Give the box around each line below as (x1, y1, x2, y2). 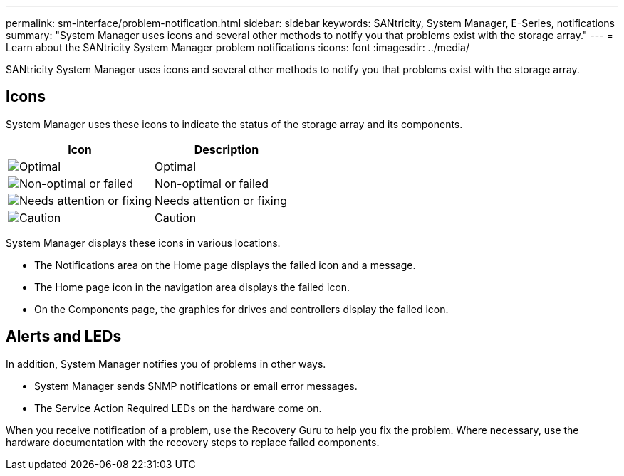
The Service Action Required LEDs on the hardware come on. (34, 401, 322, 414)
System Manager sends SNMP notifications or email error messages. (34, 379, 358, 392)
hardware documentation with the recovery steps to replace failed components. (6, 435, 380, 448)
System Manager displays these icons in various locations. (6, 236, 281, 249)
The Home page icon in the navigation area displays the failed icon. (34, 280, 350, 293)
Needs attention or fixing (154, 193, 287, 208)
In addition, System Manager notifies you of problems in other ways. (6, 357, 326, 370)
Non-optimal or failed (154, 176, 269, 191)
